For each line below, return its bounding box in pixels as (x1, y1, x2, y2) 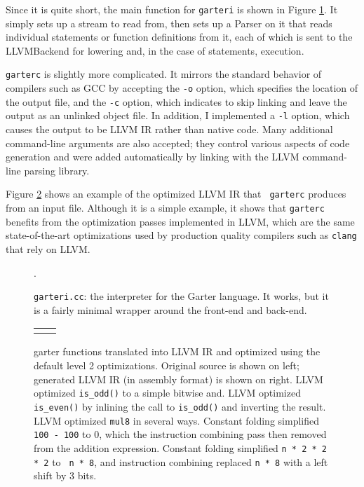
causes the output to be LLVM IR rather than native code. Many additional (6, 122, 333, 137)
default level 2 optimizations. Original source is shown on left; (34, 358, 299, 373)
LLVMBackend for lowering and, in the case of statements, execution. (6, 43, 304, 57)
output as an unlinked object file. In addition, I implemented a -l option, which (6, 108, 350, 123)
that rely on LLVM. (6, 242, 90, 256)
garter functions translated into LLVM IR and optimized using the (34, 344, 321, 359)
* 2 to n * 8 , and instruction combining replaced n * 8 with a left (34, 454, 328, 469)
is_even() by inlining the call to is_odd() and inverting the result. (34, 399, 326, 413)
